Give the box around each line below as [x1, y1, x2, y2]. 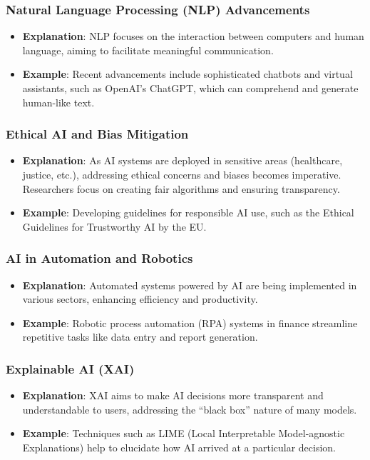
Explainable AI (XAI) [6, 359, 135, 377]
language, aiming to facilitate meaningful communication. [22, 42, 274, 57]
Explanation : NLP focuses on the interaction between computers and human [22, 29, 364, 44]
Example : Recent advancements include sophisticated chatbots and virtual [22, 66, 353, 81]
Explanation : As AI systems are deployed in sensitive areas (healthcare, [22, 153, 343, 168]
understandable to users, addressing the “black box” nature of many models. [22, 401, 357, 416]
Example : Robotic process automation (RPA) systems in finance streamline [22, 315, 358, 330]
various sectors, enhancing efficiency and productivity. [22, 291, 258, 306]
